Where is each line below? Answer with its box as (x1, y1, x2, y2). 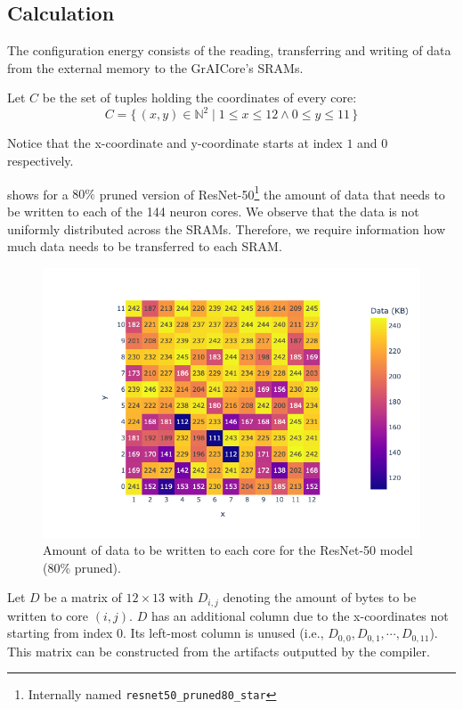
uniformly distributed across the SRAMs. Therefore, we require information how (7, 219, 446, 238)
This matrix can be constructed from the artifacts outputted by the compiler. (7, 641, 430, 660)
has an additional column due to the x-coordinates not (150, 606, 449, 624)
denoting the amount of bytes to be (223, 588, 417, 607)
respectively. (7, 151, 74, 170)
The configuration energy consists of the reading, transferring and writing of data (7, 41, 451, 60)
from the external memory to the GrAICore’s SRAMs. (7, 58, 304, 77)
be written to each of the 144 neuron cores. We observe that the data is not (7, 201, 419, 220)
